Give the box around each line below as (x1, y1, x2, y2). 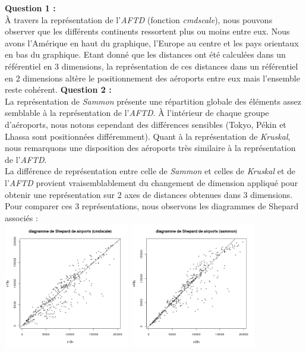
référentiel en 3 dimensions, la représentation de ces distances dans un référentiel (5, 59, 298, 72)
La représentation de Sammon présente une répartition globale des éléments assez (5, 95, 302, 107)
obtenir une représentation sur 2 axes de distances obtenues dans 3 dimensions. (5, 188, 293, 200)
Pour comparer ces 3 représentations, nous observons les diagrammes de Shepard (5, 200, 299, 212)
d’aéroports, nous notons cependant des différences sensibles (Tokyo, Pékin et (5, 118, 286, 130)
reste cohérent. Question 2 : (5, 83, 112, 96)
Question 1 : (5, 2, 56, 14)
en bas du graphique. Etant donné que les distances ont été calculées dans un (5, 48, 286, 61)
